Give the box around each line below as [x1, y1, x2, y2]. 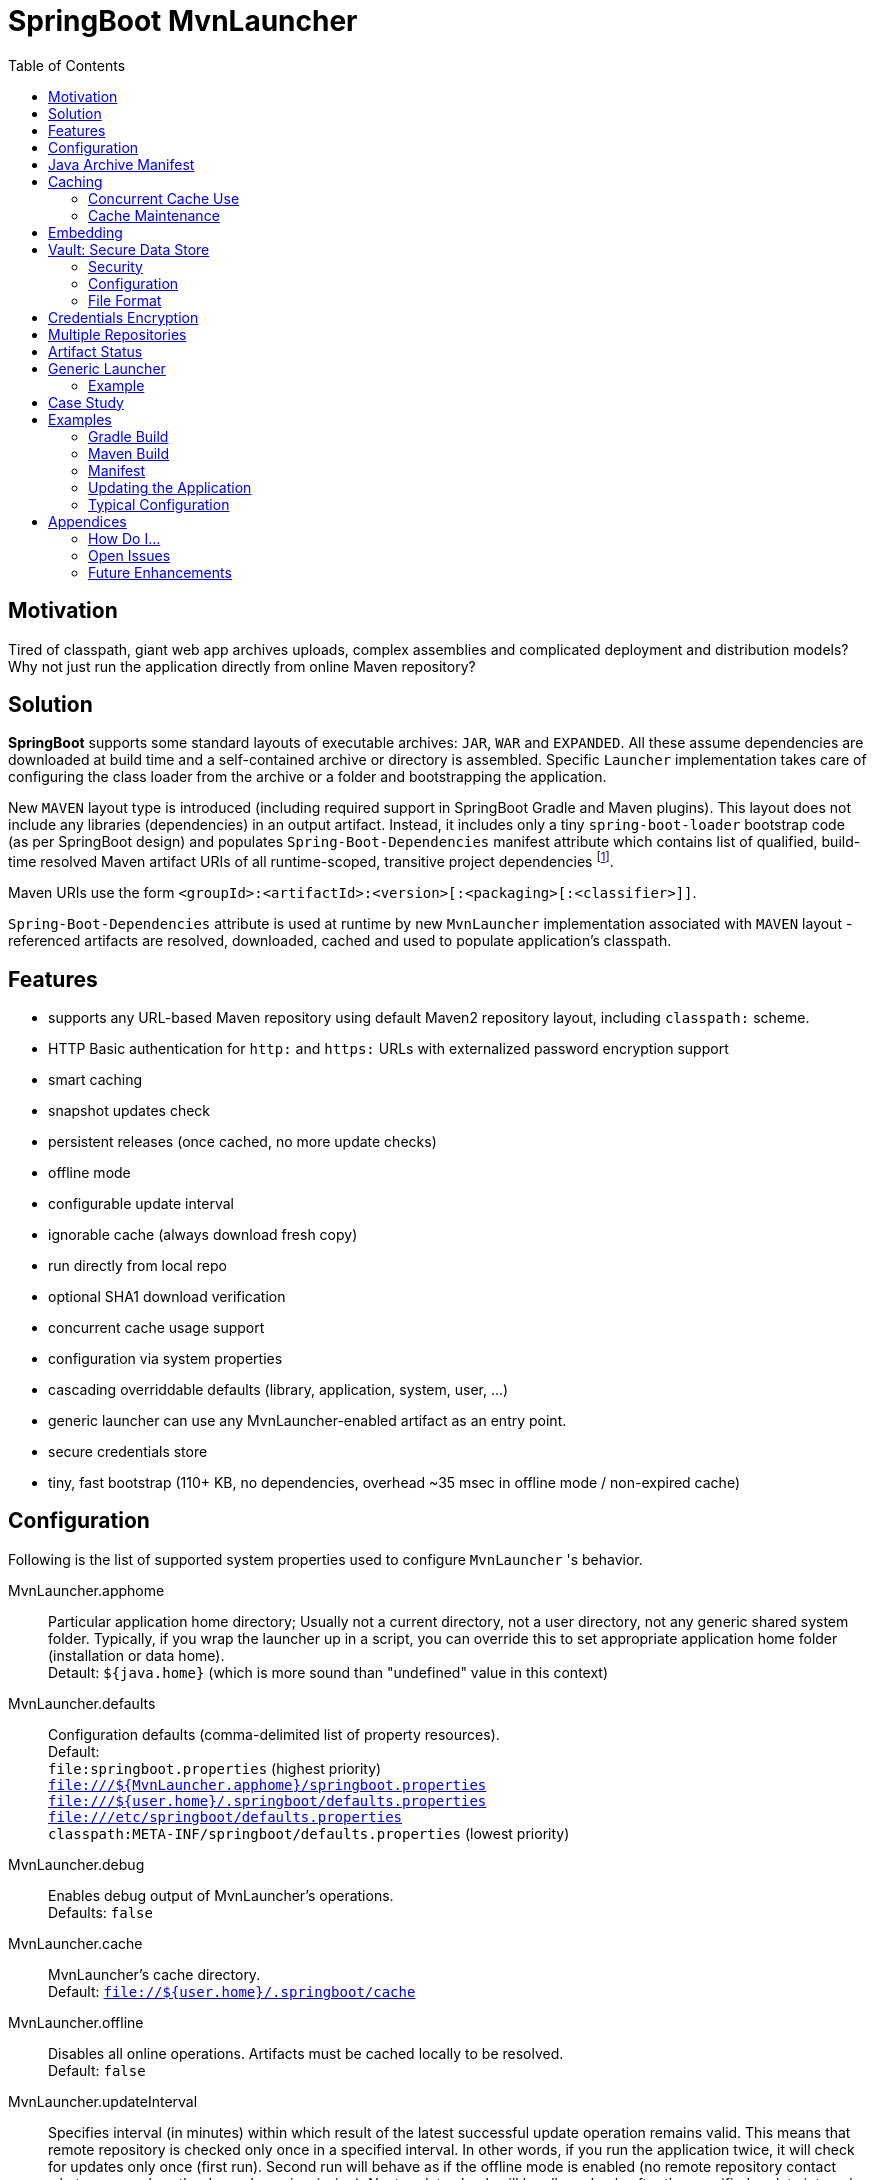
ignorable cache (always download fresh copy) [48, 1225, 358, 1243]
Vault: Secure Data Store [48, 240, 210, 258]
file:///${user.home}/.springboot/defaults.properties [48, 1792, 487, 1809]
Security [88, 257, 143, 275]
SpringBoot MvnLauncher [8, 4, 358, 38]
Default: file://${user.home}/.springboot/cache [48, 1982, 416, 2000]
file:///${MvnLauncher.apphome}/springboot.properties [48, 1776, 487, 1793]
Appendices [48, 512, 127, 530]
